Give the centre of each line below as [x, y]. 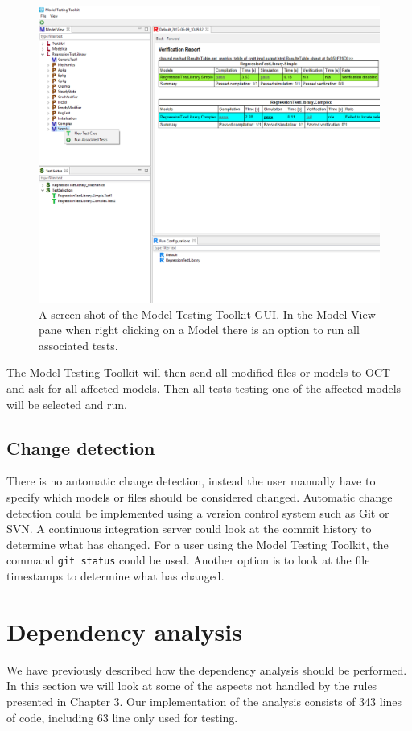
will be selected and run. [67, 404]
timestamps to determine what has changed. [115, 576]
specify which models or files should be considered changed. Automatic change [200, 497]
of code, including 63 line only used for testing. [122, 717]
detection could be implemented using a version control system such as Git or [198, 512]
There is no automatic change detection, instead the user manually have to [191, 481]
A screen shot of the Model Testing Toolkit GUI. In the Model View [207, 314]
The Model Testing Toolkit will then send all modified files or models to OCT [199, 372]
